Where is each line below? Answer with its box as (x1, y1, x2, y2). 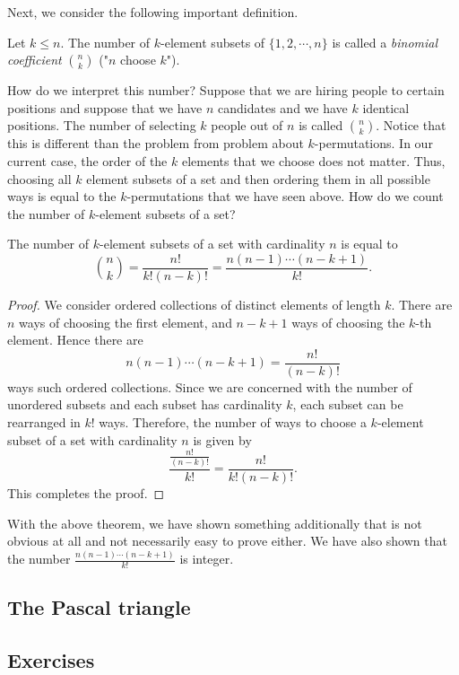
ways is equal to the (7, 187, 117, 206)
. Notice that (376, 116, 446, 135)
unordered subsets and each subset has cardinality (7, 395, 282, 414)
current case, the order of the (7, 151, 168, 170)
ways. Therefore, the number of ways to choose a (99, 413, 367, 432)
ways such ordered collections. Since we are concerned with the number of (7, 377, 412, 396)
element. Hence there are (7, 330, 143, 349)
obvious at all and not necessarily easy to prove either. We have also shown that (7, 531, 447, 550)
